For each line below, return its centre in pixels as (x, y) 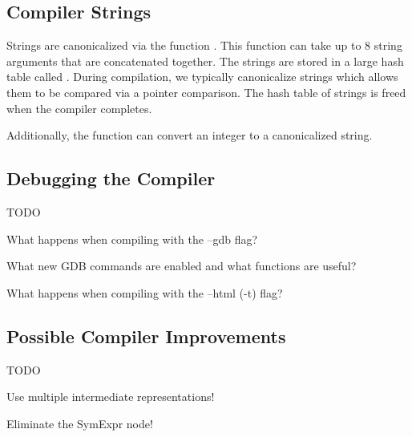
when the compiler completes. (79, 108)
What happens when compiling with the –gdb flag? (132, 239)
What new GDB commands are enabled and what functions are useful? (182, 266)
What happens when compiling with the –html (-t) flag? (145, 292)
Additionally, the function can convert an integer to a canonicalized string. (190, 135)
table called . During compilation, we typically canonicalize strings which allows (202, 77)
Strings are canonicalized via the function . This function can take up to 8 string (204, 45)
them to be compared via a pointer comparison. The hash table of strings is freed (206, 92)
